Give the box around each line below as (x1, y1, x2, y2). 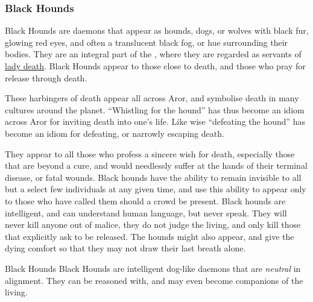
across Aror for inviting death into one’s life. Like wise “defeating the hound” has (5, 115, 306, 128)
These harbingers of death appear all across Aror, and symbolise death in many (5, 92, 299, 104)
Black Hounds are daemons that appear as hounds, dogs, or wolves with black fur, (5, 24, 309, 37)
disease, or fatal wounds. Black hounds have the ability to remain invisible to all (5, 171, 302, 183)
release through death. (5, 71, 87, 84)
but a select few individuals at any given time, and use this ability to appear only (5, 183, 306, 195)
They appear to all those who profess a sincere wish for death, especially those (5, 147, 295, 160)
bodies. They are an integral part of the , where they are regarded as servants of (5, 48, 302, 60)
